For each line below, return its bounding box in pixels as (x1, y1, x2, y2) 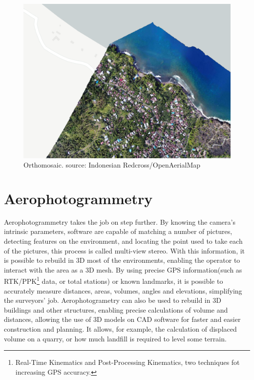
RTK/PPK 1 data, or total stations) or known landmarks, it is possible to (4, 274, 223, 286)
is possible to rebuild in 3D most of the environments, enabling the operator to (4, 255, 240, 265)
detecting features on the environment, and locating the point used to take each (4, 236, 243, 246)
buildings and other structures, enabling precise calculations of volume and (4, 304, 228, 315)
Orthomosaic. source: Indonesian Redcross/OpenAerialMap (23, 160, 201, 170)
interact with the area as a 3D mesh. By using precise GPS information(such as (4, 264, 242, 274)
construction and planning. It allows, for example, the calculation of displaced (4, 324, 237, 334)
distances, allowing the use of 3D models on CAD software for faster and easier (4, 314, 241, 324)
